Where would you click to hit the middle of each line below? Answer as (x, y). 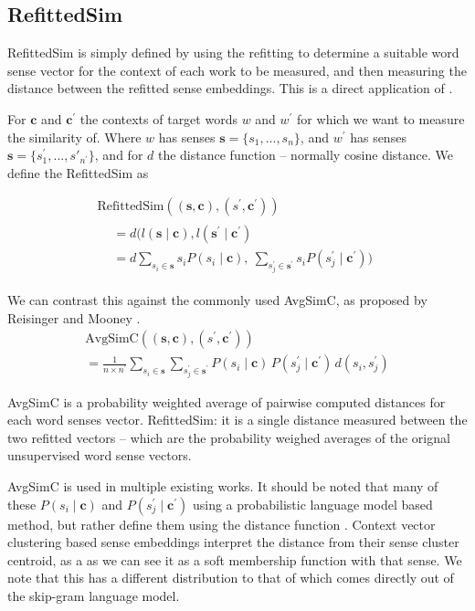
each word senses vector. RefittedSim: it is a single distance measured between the (237, 420)
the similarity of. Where (74, 137)
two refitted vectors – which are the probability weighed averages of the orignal (229, 437)
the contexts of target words (158, 118)
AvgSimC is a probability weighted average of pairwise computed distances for (227, 401)
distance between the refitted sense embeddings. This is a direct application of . (230, 88)
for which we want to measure (381, 118)
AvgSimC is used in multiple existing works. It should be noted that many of (223, 485)
